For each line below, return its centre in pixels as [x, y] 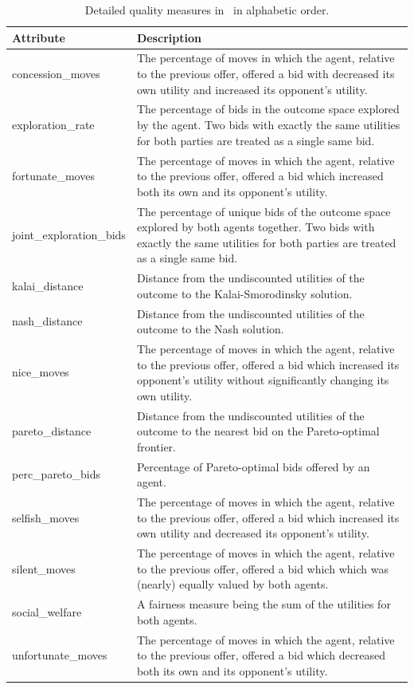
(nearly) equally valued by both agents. [232, 584]
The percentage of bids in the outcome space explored [268, 109]
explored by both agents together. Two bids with [256, 227]
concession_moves [56, 74]
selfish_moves [46, 517]
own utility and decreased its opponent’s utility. [253, 533]
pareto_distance [52, 431]
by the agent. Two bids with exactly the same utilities [268, 125]
